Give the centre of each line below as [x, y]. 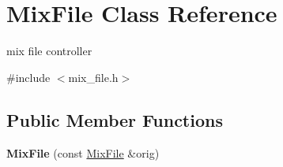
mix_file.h [93, 77]
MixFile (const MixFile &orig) [83, 152]
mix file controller [49, 51]
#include [28, 77]
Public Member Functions [115, 119]
